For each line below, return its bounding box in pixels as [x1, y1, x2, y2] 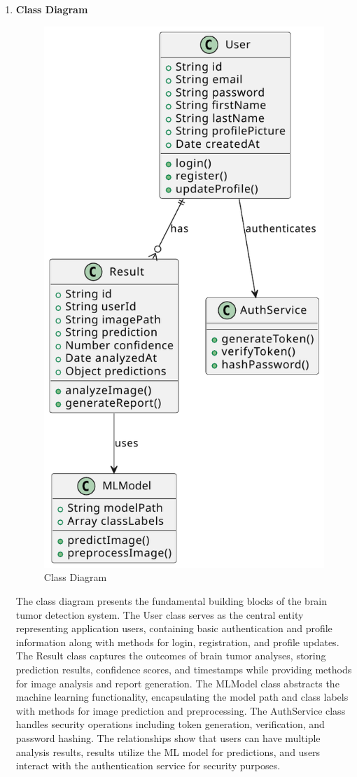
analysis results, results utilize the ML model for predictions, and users [15, 744, 321, 759]
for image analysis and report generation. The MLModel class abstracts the [15, 675, 339, 690]
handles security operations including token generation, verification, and [15, 717, 325, 731]
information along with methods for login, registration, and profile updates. [15, 634, 339, 649]
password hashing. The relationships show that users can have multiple [15, 730, 321, 745]
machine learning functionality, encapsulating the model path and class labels [15, 689, 349, 704]
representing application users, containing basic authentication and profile [15, 621, 332, 636]
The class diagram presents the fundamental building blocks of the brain [15, 594, 328, 608]
